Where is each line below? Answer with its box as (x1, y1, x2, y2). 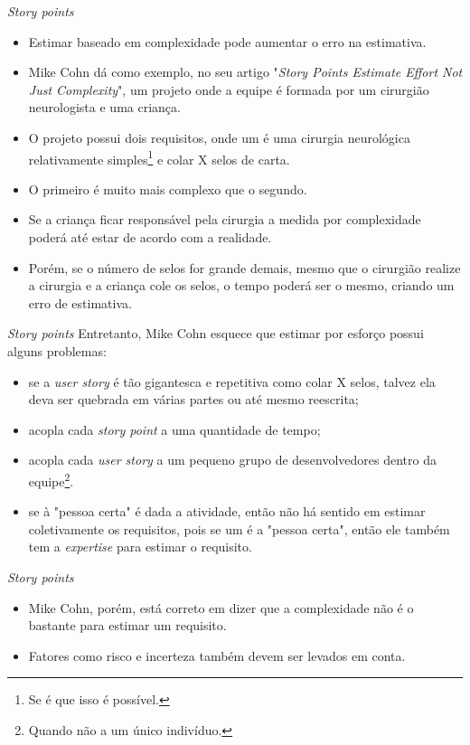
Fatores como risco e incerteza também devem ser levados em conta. (28, 646, 406, 665)
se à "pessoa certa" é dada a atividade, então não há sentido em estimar (28, 502, 426, 521)
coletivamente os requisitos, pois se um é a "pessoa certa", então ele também (28, 519, 450, 538)
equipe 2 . (28, 468, 74, 490)
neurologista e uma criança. (28, 98, 181, 117)
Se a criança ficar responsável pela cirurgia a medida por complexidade (28, 210, 421, 229)
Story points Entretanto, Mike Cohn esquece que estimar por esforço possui (7, 324, 424, 343)
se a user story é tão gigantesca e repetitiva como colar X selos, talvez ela (28, 372, 436, 391)
